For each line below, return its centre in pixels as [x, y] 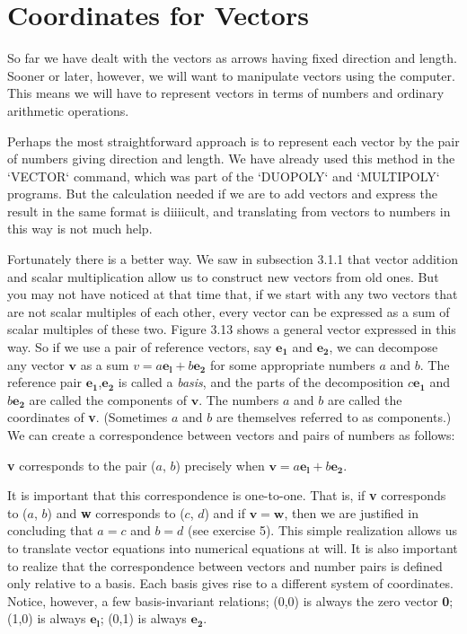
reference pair [44, 382]
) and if [225, 512]
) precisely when [220, 465]
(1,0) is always [47, 618]
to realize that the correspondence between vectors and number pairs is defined [225, 565]
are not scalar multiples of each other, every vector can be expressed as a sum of [229, 311]
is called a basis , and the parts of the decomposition [261, 382]
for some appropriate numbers [292, 364]
